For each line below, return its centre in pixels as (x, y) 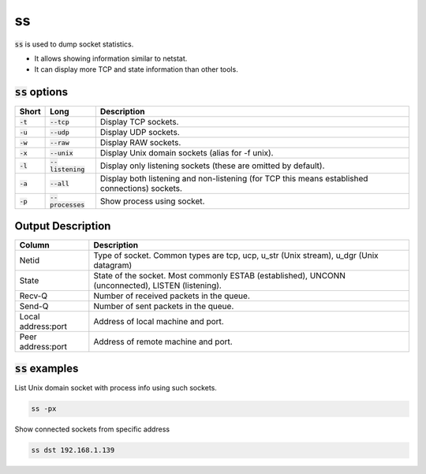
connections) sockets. (141, 188)
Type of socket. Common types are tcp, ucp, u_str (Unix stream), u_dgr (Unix (236, 255)
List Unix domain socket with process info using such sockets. (116, 388)
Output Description (63, 226)
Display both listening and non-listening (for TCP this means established (234, 179)
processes (67, 205)
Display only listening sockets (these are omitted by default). (212, 166)
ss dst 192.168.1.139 (73, 450)
